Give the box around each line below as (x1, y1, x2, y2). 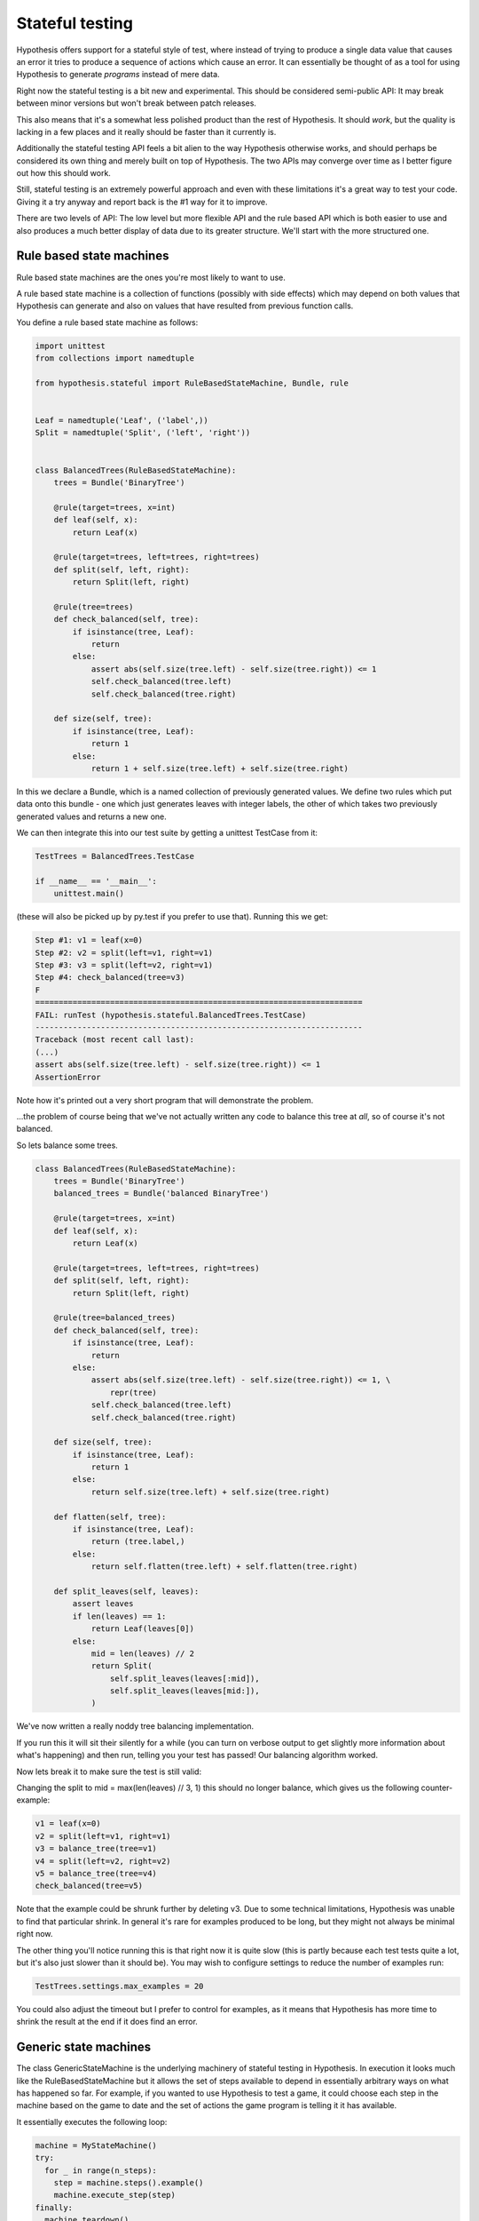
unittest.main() (53, 888, 124, 899)
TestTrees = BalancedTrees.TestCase (35, 851, 195, 862)
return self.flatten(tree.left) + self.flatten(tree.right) (90, 1562, 358, 1572)
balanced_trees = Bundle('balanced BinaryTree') (53, 1189, 270, 1198)
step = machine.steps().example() (53, 2177, 204, 2187)
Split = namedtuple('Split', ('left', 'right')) (35, 427, 251, 438)
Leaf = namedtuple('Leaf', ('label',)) (35, 416, 208, 426)
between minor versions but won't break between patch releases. (16, 98, 257, 108)
